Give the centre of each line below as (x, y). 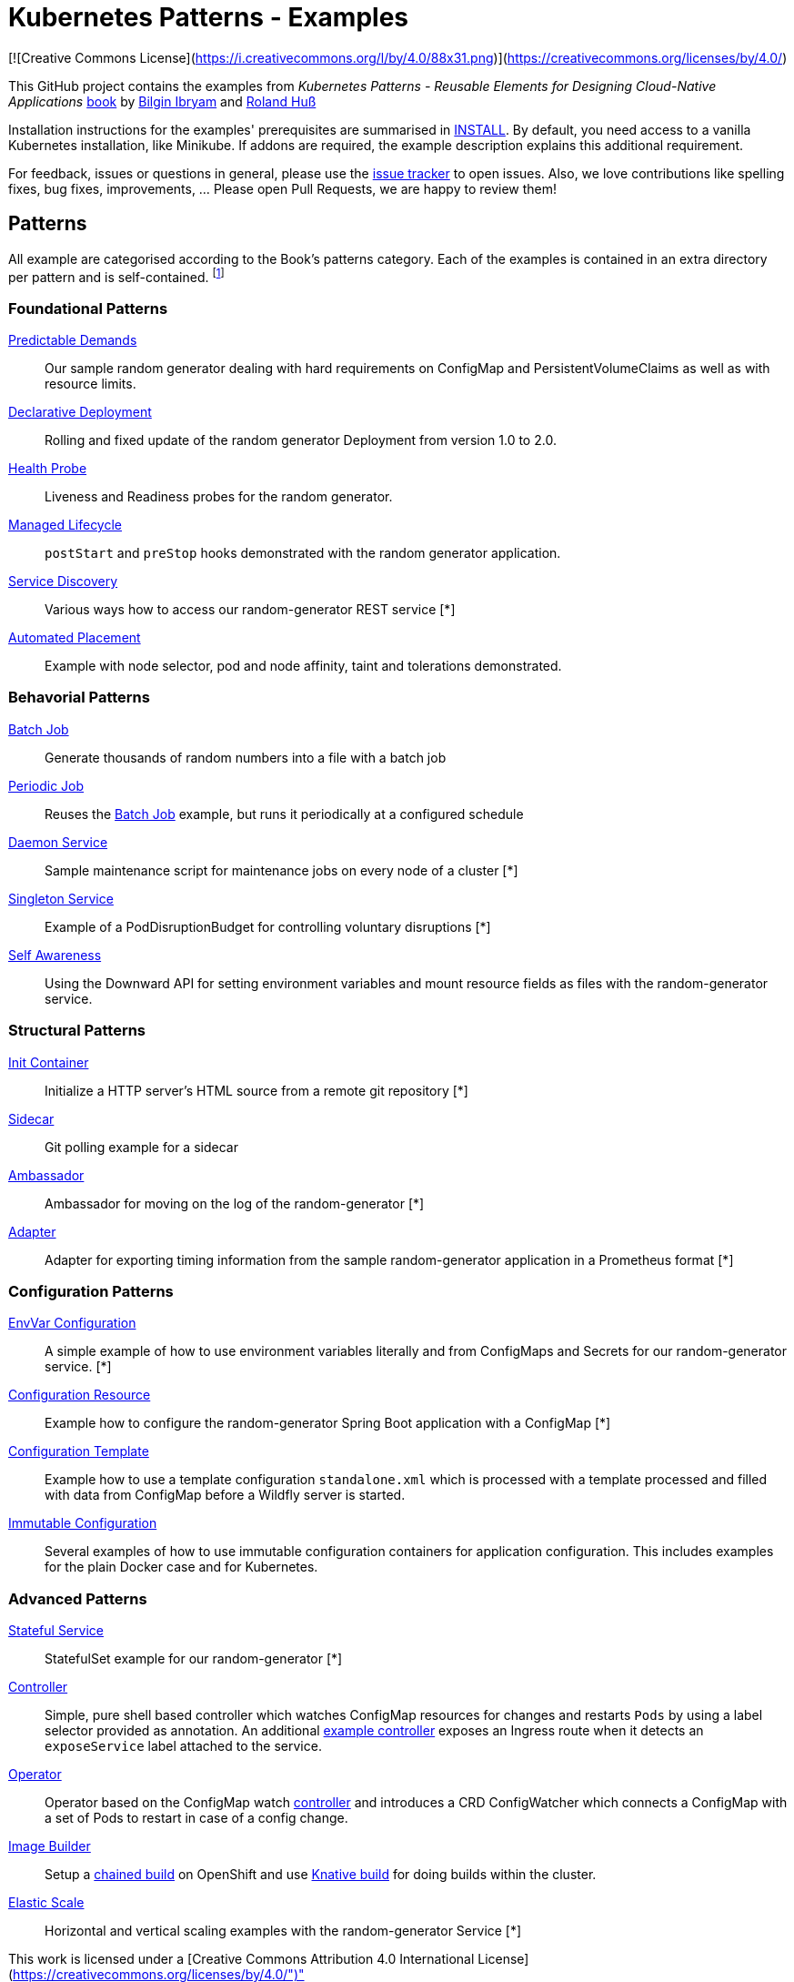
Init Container (49, 1062)
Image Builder (50, 1846)
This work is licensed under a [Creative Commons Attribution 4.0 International (241, 1959)
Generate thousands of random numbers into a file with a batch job (246, 757)
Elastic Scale (46, 1902)
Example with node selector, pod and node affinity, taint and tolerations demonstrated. (303, 666)
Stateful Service (56, 1630)
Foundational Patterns (88, 308)
